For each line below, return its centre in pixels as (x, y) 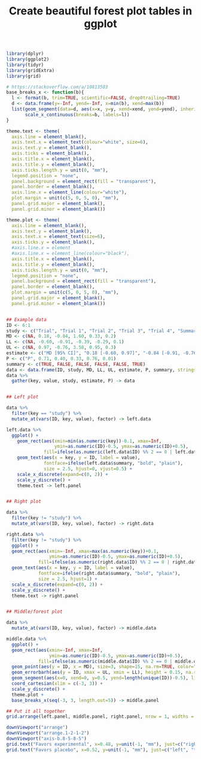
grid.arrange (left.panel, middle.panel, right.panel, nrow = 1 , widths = (100, 717)
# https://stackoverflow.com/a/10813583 (57, 87)
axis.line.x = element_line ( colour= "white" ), (69, 192)
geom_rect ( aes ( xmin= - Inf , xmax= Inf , (57, 650)
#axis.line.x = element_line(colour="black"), (71, 254)
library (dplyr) (25, 54)
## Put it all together (36, 711)
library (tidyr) (25, 65)
